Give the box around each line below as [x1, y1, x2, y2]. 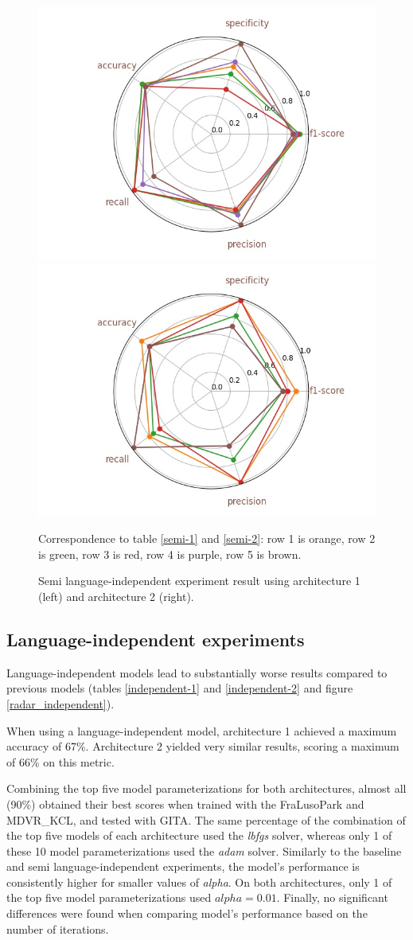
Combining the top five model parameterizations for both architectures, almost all [6, 780, 407, 797]
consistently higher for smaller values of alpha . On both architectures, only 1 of [6, 873, 392, 890]
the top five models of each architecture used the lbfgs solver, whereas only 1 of [6, 827, 392, 844]
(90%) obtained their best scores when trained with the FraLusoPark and [6, 795, 364, 812]
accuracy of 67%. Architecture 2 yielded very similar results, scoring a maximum [6, 738, 399, 755]
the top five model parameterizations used [6, 889, 212, 906]
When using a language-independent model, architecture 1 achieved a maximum [6, 722, 397, 739]
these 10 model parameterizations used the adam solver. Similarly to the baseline [6, 842, 402, 859]
